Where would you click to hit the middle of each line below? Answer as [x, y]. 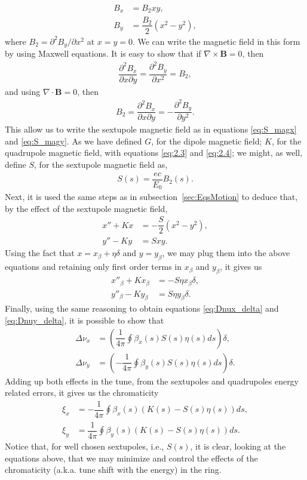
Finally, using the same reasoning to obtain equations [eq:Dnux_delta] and [142, 308]
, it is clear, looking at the [238, 446]
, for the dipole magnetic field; [207, 141]
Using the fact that [40, 253]
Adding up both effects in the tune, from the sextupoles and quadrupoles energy [152, 381]
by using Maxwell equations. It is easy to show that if [103, 53]
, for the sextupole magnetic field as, [101, 164]
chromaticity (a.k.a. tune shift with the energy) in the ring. [113, 470]
